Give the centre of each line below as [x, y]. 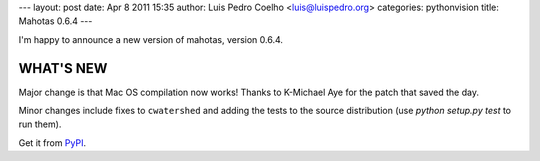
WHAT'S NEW [63, 68]
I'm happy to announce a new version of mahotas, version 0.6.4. [151, 39]
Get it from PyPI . [52, 142]
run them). [40, 124]
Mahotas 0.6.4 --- [55, 21]
